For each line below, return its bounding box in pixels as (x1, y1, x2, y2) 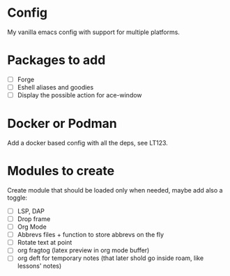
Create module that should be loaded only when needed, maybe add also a (7, 186, 223, 194)
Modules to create (7, 163, 115, 179)
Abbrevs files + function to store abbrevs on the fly (17, 231, 164, 239)
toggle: (7, 193, 28, 202)
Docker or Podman (7, 116, 117, 131)
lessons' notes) (17, 262, 62, 270)
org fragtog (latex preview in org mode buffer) (17, 246, 150, 254)
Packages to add (7, 52, 106, 68)
